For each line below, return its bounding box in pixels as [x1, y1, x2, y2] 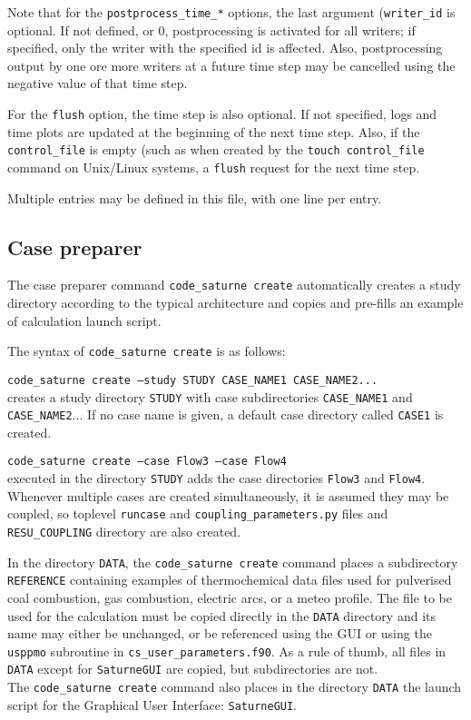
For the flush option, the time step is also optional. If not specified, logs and [7, 104, 437, 123]
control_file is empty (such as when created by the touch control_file [7, 140, 425, 159]
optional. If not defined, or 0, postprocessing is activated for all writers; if [7, 20, 416, 39]
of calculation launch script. [7, 311, 162, 330]
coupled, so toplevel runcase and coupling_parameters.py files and [7, 504, 388, 523]
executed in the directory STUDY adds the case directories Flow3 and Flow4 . [7, 468, 426, 488]
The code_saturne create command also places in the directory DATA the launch [7, 677, 462, 696]
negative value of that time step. [7, 74, 188, 93]
